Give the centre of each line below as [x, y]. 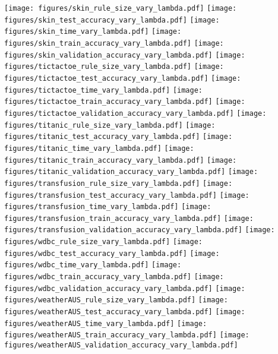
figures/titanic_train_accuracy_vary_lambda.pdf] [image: [121, 160]
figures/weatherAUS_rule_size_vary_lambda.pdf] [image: [116, 300]
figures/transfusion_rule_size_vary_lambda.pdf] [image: [119, 183]
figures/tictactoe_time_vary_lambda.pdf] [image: [103, 90]
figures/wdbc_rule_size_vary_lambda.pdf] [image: [103, 242]
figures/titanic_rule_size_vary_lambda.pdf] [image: [110, 125]
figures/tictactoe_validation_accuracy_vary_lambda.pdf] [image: [135, 113]
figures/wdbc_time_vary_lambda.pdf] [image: [93, 265]
